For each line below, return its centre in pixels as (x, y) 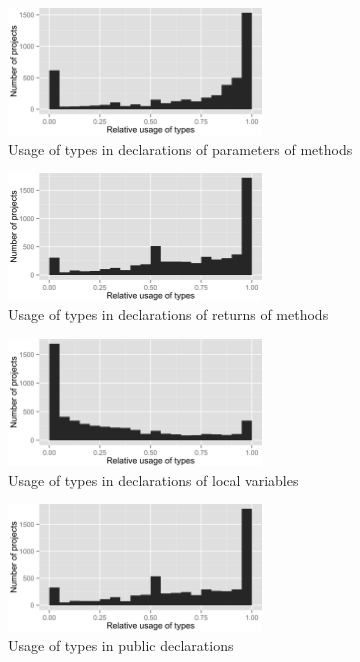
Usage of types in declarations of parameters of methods (180, 148)
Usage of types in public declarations (121, 644)
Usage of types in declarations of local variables (153, 479)
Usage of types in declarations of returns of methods (168, 314)
